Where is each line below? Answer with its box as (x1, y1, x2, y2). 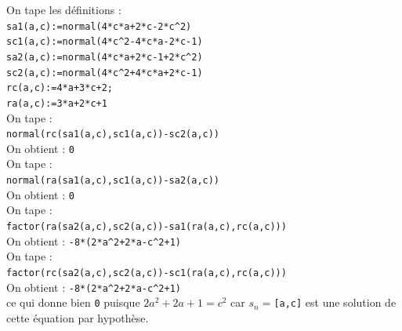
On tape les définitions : (6, 2, 121, 17)
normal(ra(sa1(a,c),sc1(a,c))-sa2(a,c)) (6, 175, 220, 187)
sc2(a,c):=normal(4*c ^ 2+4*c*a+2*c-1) (6, 67, 203, 78)
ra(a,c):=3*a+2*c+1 (6, 97, 107, 109)
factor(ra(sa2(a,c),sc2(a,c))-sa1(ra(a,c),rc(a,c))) (6, 220, 287, 232)
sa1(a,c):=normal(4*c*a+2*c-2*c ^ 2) (6, 20, 192, 32)
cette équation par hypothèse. (6, 309, 149, 326)
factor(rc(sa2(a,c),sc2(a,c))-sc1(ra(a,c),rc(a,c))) (6, 267, 287, 278)
